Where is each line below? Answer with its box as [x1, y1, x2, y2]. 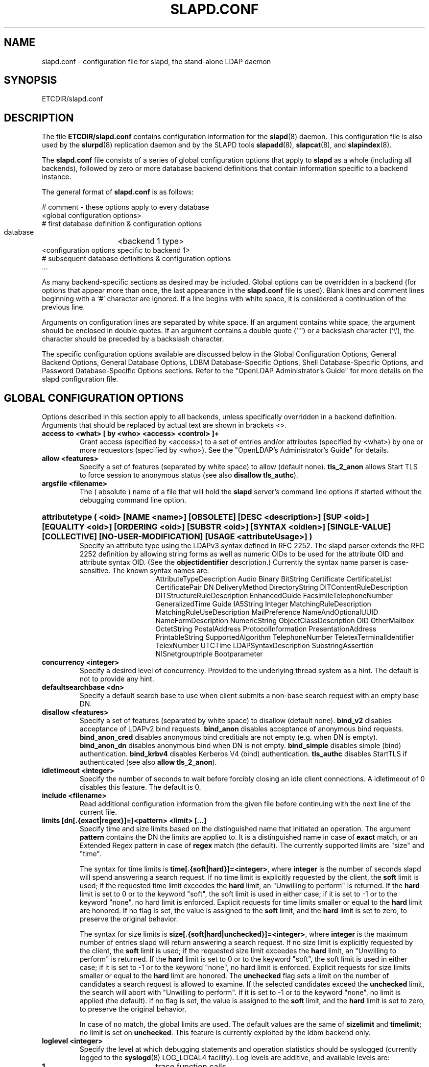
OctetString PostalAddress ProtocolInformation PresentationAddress [155, 625, 377, 633]
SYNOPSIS [4, 74, 57, 87]
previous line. [42, 303, 85, 312]
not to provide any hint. [79, 675, 154, 683]
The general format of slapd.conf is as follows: [42, 188, 194, 196]
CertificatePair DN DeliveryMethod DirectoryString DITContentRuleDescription [155, 583, 408, 592]
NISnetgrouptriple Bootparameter [155, 650, 263, 658]
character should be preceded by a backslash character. [42, 335, 224, 343]
